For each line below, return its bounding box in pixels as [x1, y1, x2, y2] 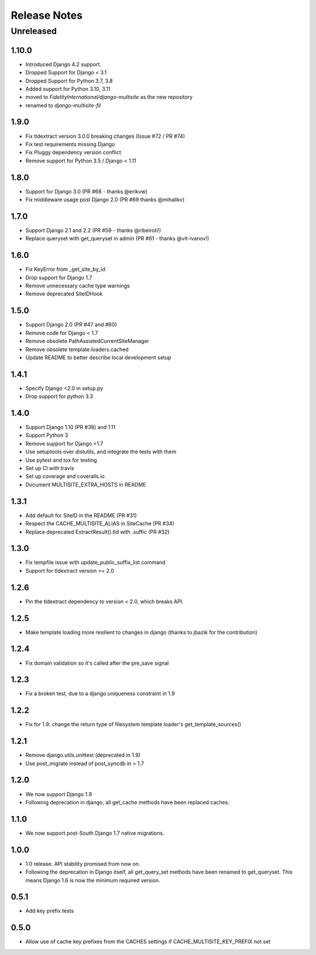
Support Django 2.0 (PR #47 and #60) [25, 321, 117, 328]
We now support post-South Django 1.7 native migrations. [25, 830, 164, 837]
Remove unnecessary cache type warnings [25, 282, 130, 290]
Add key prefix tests [25, 908, 74, 915]
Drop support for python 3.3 [25, 393, 94, 400]
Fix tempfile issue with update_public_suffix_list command [25, 559, 166, 566]
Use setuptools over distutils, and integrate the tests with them [25, 448, 177, 456]
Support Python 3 [25, 431, 68, 439]
